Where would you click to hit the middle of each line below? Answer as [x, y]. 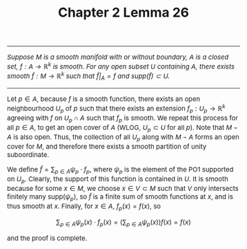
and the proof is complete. [47, 238]
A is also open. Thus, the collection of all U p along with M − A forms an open [123, 138]
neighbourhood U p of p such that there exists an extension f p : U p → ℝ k [117, 109]
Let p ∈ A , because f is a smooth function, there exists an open [104, 99]
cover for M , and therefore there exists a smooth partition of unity [107, 146]
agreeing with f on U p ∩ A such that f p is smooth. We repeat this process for [123, 119]
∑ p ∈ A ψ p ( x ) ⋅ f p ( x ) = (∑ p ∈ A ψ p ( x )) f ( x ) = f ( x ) [123, 223]
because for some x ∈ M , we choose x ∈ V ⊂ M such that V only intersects [123, 188]
